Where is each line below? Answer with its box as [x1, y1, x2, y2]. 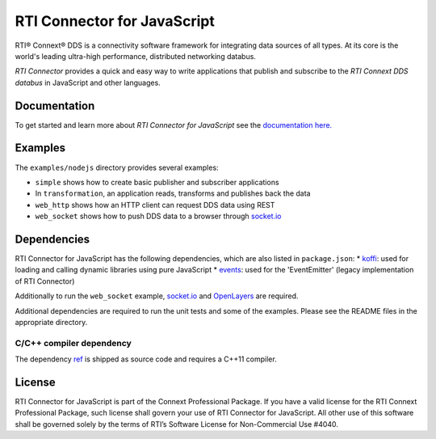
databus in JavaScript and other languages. [15, 78, 161, 87]
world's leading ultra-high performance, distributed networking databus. [15, 51, 256, 61]
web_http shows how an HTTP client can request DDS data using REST [35, 200, 275, 209]
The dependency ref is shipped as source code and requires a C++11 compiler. [15, 354, 278, 364]
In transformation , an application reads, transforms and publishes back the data [35, 188, 311, 198]
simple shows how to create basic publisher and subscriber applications [35, 177, 279, 187]
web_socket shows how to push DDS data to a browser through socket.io [35, 211, 282, 222]
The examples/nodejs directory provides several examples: [15, 163, 219, 172]
